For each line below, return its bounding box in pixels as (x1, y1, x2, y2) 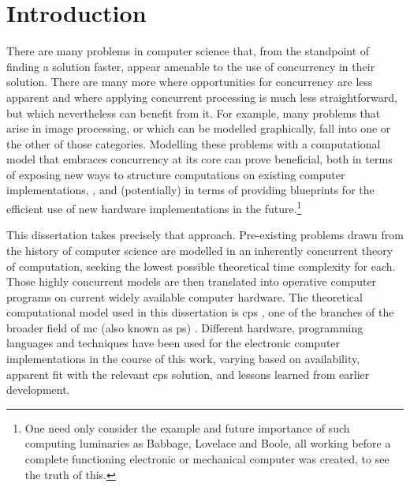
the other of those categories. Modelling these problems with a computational (6, 135, 381, 152)
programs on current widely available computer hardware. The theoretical (6, 288, 363, 305)
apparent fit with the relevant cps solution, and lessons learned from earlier (6, 365, 370, 382)
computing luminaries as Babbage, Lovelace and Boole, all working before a (24, 435, 391, 451)
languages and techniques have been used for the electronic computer (6, 335, 341, 351)
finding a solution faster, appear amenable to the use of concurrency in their (6, 58, 375, 74)
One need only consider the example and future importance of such (24, 419, 350, 436)
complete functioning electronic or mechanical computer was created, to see (24, 451, 389, 467)
